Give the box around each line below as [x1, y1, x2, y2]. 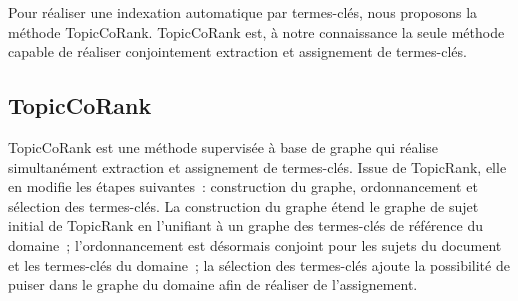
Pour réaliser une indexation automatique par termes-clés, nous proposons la [8, 2, 478, 22]
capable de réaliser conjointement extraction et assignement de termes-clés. [8, 41, 467, 62]
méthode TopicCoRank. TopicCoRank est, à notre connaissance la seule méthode [8, 21, 505, 42]
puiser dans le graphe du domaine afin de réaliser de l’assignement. [8, 274, 418, 295]
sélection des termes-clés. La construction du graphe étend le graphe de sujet [8, 195, 479, 216]
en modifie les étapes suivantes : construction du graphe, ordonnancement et [8, 176, 478, 197]
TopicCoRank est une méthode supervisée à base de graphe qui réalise [8, 136, 438, 157]
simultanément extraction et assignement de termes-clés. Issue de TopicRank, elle [8, 156, 507, 177]
